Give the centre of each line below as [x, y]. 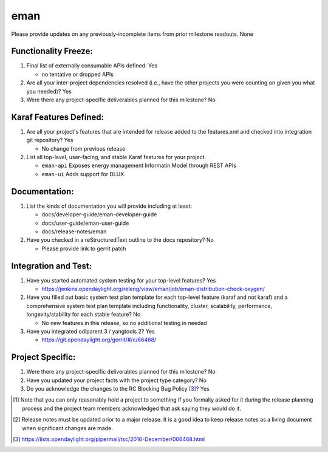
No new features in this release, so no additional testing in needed [125, 323]
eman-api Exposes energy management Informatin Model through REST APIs [139, 166]
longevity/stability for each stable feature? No [84, 314]
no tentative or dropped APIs [77, 74]
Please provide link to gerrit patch [84, 248]
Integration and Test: [52, 266]
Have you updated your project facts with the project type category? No [116, 380]
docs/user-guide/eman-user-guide [85, 223]
